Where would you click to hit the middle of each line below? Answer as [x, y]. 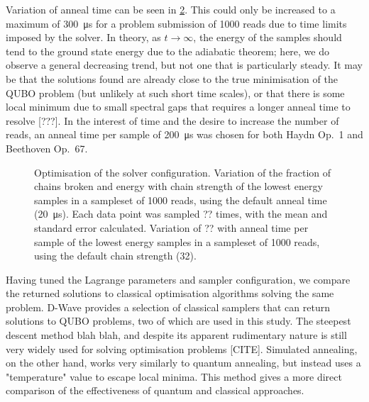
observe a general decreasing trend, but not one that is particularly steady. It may [184, 65]
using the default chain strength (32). [115, 256]
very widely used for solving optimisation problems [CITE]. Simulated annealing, [182, 348]
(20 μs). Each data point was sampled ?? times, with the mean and [181, 214]
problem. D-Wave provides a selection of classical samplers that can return [168, 307]
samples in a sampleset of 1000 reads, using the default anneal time [181, 200]
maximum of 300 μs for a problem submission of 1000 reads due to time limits [176, 23]
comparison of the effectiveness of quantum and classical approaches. [155, 390]
